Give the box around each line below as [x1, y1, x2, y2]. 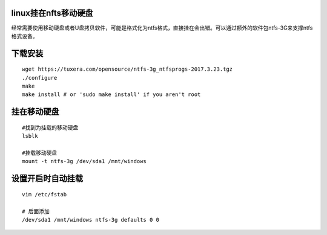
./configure [22, 74, 58, 81]
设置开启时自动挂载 [11, 173, 83, 184]
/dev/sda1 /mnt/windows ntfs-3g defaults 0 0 [22, 216, 160, 224]
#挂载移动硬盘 [22, 150, 58, 156]
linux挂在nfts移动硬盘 [11, 8, 93, 18]
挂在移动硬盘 [11, 106, 59, 117]
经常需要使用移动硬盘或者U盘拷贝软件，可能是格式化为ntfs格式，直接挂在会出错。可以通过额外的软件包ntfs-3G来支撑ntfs [11, 24, 313, 31]
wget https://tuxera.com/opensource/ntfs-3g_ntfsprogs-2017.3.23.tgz [22, 66, 233, 72]
